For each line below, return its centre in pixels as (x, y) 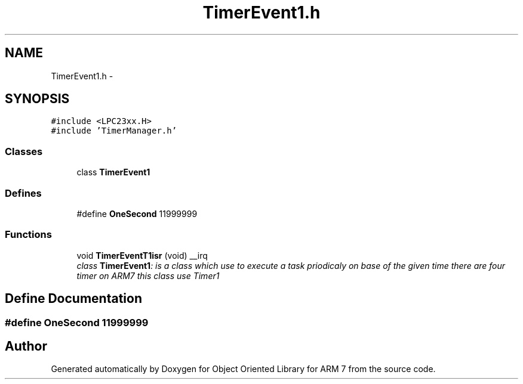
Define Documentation (73, 299)
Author (26, 346)
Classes (24, 151)
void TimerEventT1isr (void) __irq (142, 255)
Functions (28, 235)
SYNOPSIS (37, 99)
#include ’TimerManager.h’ (114, 131)
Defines (23, 193)
